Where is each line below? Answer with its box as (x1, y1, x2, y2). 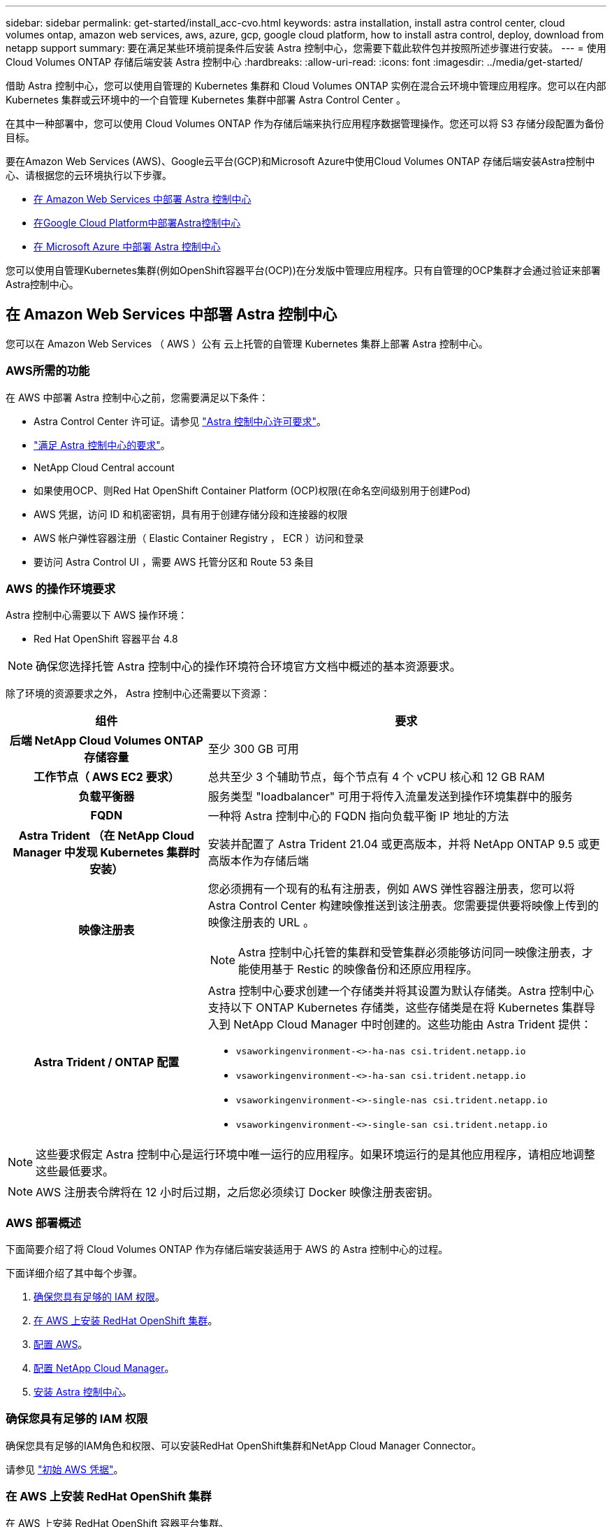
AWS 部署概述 (6, 1215, 81, 1230)
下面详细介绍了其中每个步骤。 (6, 1267, 143, 1279)
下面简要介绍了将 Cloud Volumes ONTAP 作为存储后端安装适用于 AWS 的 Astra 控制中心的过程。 (6, 1243, 449, 1256)
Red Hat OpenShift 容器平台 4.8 (34, 633, 178, 645)
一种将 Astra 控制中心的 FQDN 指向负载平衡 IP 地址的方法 (207, 809, 509, 824)
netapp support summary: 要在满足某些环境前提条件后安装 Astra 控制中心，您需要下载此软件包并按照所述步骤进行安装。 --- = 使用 (6, 42, 606, 54)
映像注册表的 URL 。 (207, 915, 314, 930)
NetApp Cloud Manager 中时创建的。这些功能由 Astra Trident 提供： (233, 1017, 592, 1032)
